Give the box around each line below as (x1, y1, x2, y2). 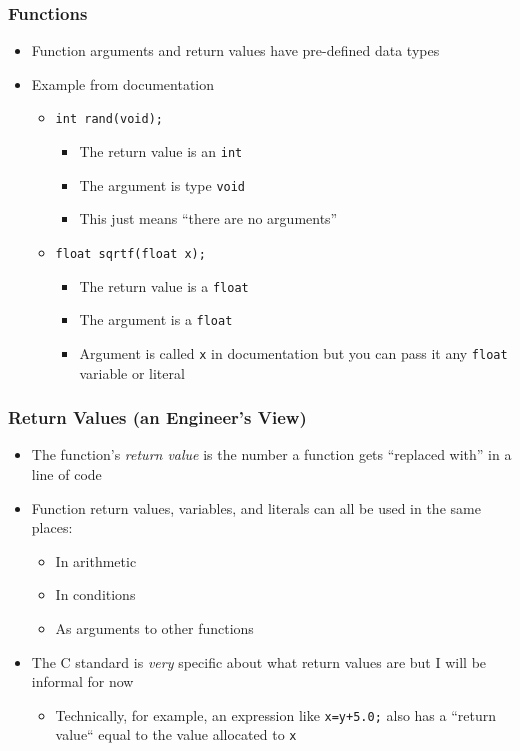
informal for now (31, 671, 134, 692)
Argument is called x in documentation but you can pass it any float (79, 342, 508, 363)
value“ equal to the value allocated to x (55, 724, 297, 745)
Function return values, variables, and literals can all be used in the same (31, 497, 481, 518)
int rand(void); (55, 112, 163, 127)
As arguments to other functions (55, 617, 254, 638)
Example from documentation (31, 73, 215, 94)
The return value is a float (79, 275, 249, 296)
